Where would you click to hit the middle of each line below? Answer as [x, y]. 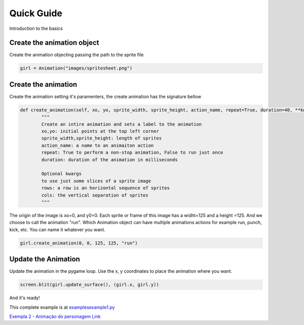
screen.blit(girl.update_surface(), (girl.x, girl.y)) [89, 285]
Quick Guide [36, 13]
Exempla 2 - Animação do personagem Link [55, 316]
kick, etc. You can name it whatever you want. [58, 229]
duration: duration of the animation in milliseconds [109, 159]
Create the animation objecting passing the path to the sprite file [77, 55]
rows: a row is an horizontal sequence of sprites [105, 188]
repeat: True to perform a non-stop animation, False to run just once [132, 153]
